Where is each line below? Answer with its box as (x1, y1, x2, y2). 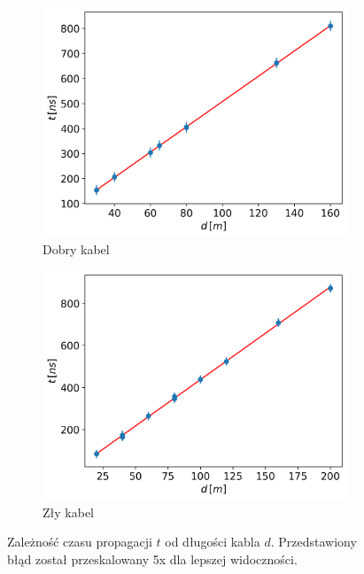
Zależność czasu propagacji (7, 532, 152, 551)
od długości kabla (165, 532, 260, 551)
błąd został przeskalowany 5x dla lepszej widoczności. (7, 549, 298, 568)
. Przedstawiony (270, 532, 357, 551)
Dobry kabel (43, 239, 110, 258)
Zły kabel (43, 502, 94, 521)
